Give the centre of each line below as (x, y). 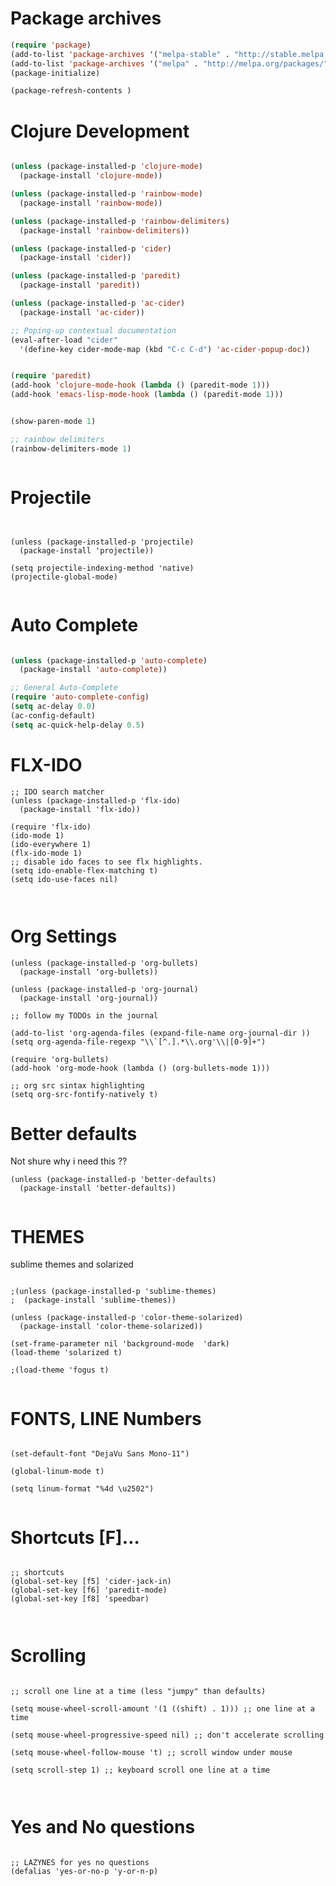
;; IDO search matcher (57, 792)
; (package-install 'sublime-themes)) (93, 1300)
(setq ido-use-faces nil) (64, 879)
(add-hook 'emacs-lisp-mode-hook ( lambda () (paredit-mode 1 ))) (147, 395)
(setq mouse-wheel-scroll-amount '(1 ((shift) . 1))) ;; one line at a (162, 1709)
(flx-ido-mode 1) (46, 853)
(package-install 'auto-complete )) (93, 670)
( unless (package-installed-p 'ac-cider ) (98, 303)
